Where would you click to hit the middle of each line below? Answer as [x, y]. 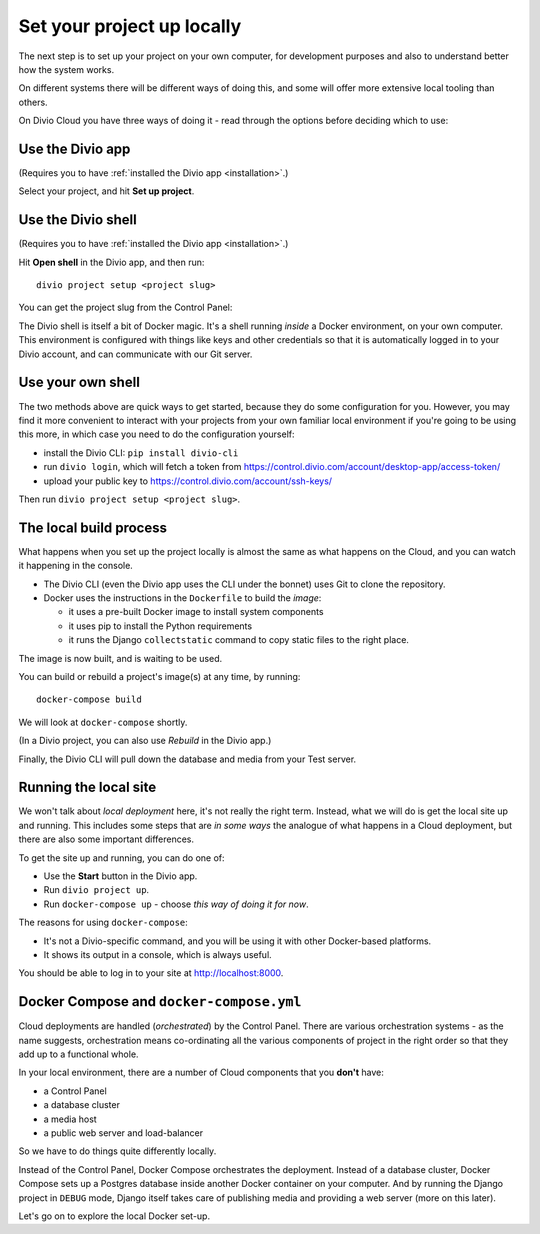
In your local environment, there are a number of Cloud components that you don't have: [201, 1072]
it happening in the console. [76, 566]
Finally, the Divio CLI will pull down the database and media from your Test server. [187, 759]
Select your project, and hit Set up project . [106, 191]
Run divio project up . [96, 890]
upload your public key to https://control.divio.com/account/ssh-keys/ [188, 481]
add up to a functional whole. [78, 1054]
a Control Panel [75, 1091]
